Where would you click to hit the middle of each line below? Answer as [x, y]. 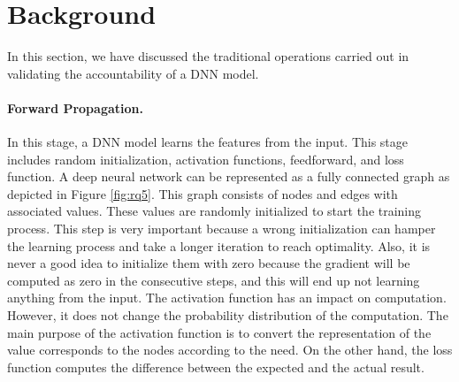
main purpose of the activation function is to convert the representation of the [219, 332]
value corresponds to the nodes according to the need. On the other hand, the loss [230, 350]
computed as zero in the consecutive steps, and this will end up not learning [214, 280]
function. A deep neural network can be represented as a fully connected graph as [229, 176]
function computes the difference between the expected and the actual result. [216, 367]
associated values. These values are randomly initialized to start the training [214, 211]
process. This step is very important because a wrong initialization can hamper [222, 229]
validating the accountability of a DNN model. [133, 73]
